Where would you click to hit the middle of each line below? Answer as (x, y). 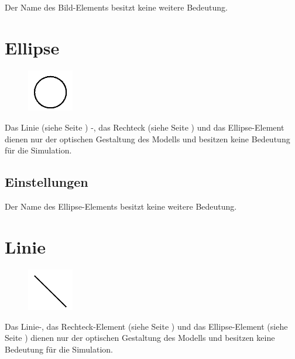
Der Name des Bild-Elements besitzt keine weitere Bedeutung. (116, 7)
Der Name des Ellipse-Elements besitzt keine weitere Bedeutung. (121, 206)
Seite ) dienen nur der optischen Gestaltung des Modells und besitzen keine (140, 338)
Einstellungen (47, 182)
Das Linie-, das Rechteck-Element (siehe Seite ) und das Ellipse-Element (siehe (146, 326)
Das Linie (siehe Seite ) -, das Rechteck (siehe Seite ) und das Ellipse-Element (145, 127)
